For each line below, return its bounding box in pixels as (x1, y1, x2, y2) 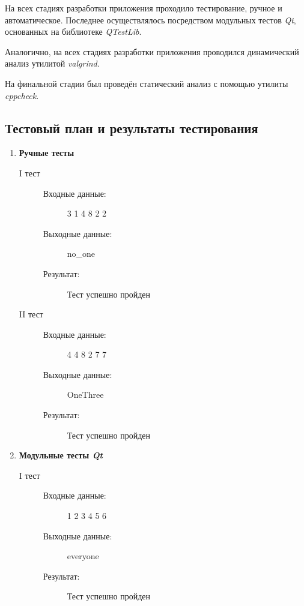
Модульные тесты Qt (19, 449, 103, 461)
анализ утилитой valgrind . (5, 57, 100, 70)
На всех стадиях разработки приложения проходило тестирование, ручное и (5, 2, 282, 14)
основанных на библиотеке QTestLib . (5, 25, 142, 38)
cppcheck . (5, 89, 39, 101)
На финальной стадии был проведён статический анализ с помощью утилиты (5, 77, 288, 89)
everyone (67, 550, 99, 562)
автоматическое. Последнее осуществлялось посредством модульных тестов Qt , (5, 13, 296, 26)
